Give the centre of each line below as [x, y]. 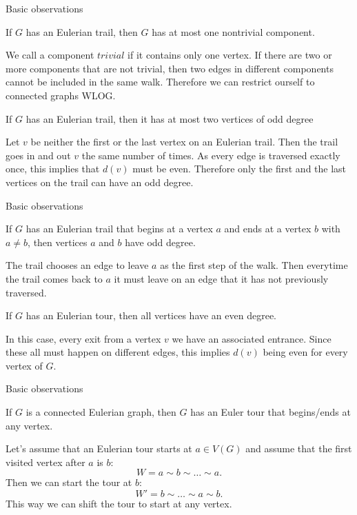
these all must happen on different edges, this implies [118, 352]
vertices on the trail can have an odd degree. [100, 182]
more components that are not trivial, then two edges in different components [170, 68]
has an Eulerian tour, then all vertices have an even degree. [151, 315]
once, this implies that [53, 169]
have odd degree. [160, 242]
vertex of [24, 365]
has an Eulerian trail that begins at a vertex [119, 229]
